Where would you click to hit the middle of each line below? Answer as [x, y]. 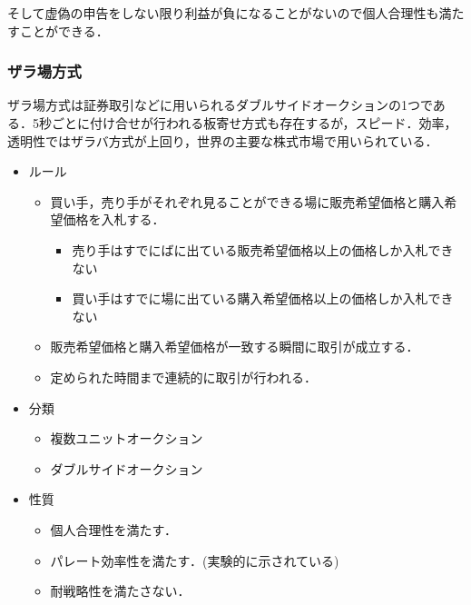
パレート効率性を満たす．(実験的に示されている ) [195, 560]
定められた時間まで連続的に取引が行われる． [183, 377]
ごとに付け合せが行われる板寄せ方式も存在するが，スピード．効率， [254, 123]
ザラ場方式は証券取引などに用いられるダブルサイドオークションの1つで [220, 105]
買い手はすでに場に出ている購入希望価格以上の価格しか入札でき [263, 298]
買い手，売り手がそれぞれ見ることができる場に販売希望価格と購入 [247, 201]
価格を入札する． [114, 219]
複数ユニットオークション [127, 438]
